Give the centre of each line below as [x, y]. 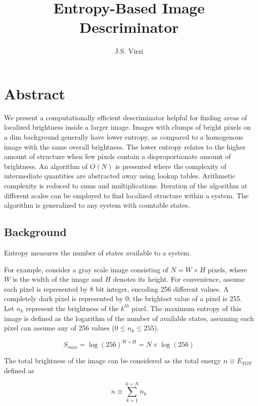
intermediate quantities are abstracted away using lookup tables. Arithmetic [120, 176]
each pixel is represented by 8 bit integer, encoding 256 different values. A [116, 288]
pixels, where [227, 269]
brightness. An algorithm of [46, 166]
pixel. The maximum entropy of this [187, 308]
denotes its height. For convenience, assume [179, 279]
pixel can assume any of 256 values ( [60, 328]
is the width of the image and [58, 279]
